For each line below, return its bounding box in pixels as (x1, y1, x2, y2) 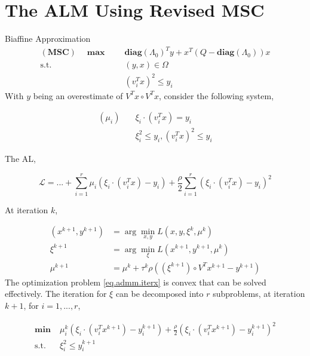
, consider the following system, (159, 89, 274, 102)
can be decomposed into (115, 287, 204, 300)
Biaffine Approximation (5, 32, 91, 45)
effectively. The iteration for (5, 287, 107, 300)
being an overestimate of (33, 89, 123, 102)
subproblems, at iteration (213, 287, 305, 300)
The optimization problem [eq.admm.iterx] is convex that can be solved (5, 275, 266, 288)
